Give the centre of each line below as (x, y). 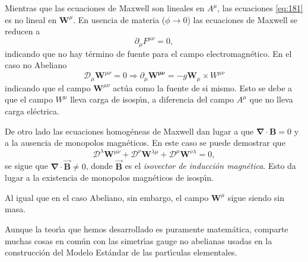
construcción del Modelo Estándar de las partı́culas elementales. (121, 252)
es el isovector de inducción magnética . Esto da (210, 166)
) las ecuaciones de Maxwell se (242, 19)
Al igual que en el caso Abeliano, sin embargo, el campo (107, 197)
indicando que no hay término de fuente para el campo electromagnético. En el (148, 53)
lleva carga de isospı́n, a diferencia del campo (152, 99)
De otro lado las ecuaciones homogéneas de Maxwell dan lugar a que (129, 131)
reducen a (23, 31)
